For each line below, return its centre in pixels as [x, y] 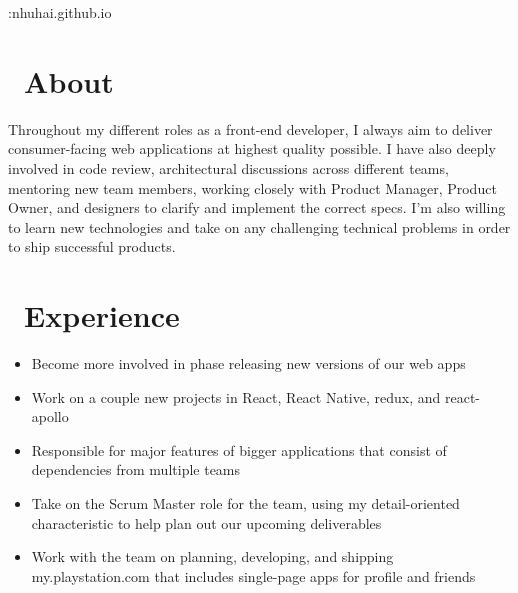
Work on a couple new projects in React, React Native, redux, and [236, 396]
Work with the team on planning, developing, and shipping [212, 556]
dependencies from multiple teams [136, 469]
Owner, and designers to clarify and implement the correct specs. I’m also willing [257, 207]
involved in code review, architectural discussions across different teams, [228, 167]
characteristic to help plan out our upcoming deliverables [206, 522]
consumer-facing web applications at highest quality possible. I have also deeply [252, 148]
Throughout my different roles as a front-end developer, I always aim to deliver [250, 128]
